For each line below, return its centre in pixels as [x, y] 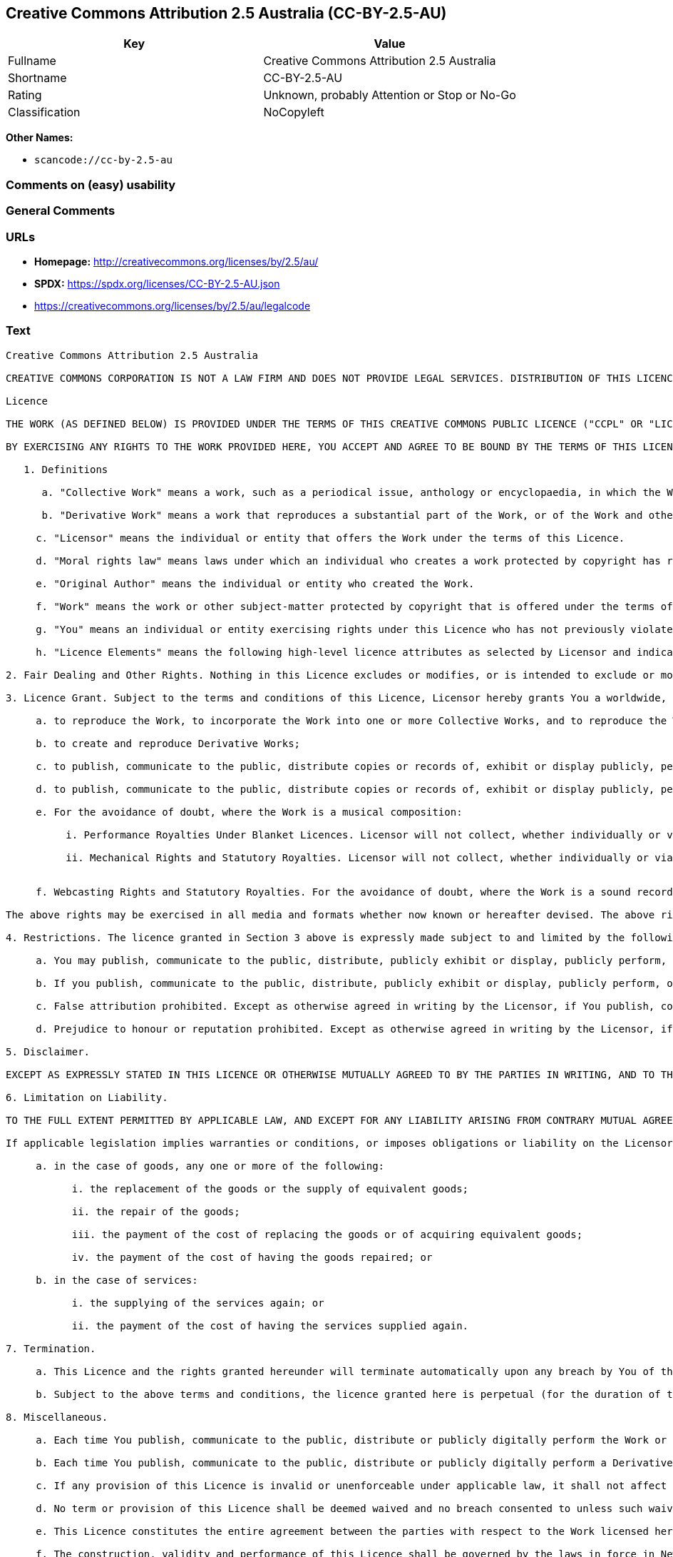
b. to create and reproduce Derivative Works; [168, 743]
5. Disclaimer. [48, 1051]
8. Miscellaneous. [57, 1417]
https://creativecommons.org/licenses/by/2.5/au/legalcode [173, 305]
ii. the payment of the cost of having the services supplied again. [270, 1325]
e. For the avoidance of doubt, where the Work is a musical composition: [249, 812]
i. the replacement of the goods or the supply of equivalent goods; [270, 1188]
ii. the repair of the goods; [156, 1211]
